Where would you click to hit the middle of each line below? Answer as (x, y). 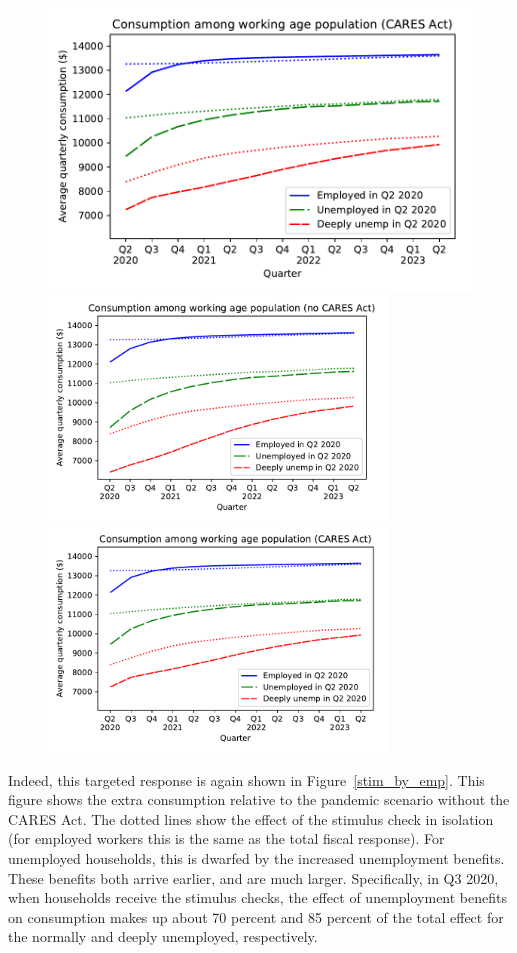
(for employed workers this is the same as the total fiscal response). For (226, 838)
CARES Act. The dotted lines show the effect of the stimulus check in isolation (251, 818)
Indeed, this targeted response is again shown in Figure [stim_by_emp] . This (246, 779)
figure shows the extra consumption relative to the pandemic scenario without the (259, 799)
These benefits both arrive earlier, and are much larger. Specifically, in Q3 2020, (253, 877)
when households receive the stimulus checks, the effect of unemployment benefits (257, 897)
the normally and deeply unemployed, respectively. (163, 936)
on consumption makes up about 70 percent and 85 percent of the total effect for (256, 916)
